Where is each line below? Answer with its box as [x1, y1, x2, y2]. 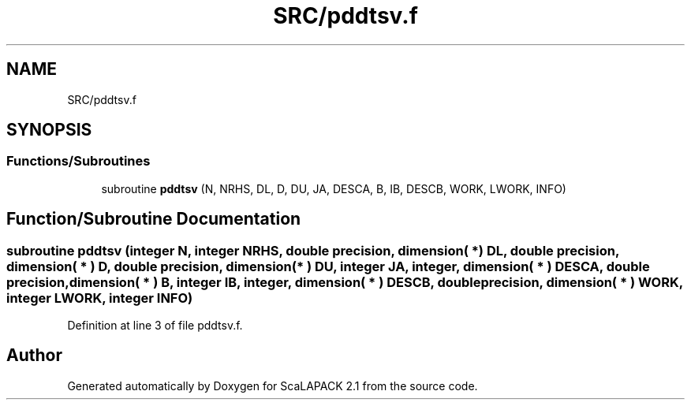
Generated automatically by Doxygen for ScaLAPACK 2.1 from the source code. [67, 378, 478, 393]
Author [6, 345, 62, 366]
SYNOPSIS [6, 120, 92, 140]
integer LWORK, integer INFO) [6, 289, 193, 306]
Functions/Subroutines [6, 153, 151, 169]
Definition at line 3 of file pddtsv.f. [67, 318, 243, 333]
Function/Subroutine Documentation [6, 209, 301, 229]
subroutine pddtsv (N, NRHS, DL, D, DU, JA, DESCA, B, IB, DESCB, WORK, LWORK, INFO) [101, 181, 566, 196]
